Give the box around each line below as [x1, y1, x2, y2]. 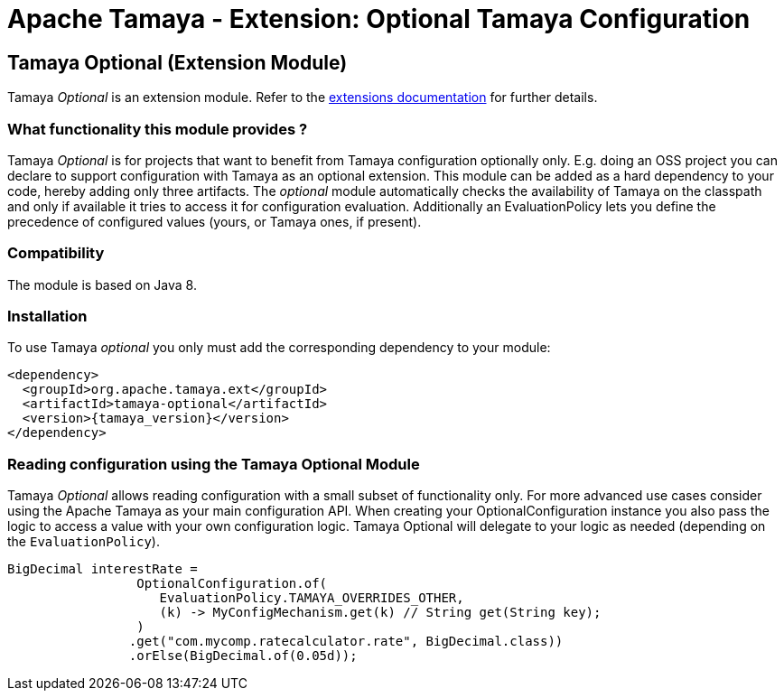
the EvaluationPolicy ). [7, 534, 160, 550]
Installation [7, 307, 88, 326]
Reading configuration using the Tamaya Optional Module [7, 454, 420, 473]
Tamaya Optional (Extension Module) [7, 51, 348, 74]
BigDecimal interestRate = [7, 562, 198, 577]
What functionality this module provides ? [7, 119, 308, 138]
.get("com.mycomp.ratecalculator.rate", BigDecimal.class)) [128, 634, 564, 649]
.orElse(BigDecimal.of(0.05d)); [128, 648, 358, 664]
